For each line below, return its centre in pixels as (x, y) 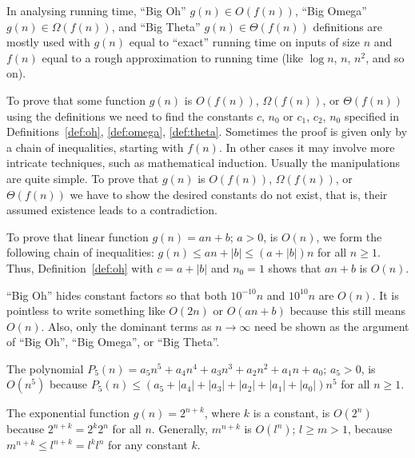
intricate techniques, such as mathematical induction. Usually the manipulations (203, 163)
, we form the (349, 236)
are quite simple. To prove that (83, 178)
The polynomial (45, 368)
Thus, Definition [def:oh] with (80, 267)
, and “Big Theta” (156, 26)
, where (222, 413)
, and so (385, 57)
